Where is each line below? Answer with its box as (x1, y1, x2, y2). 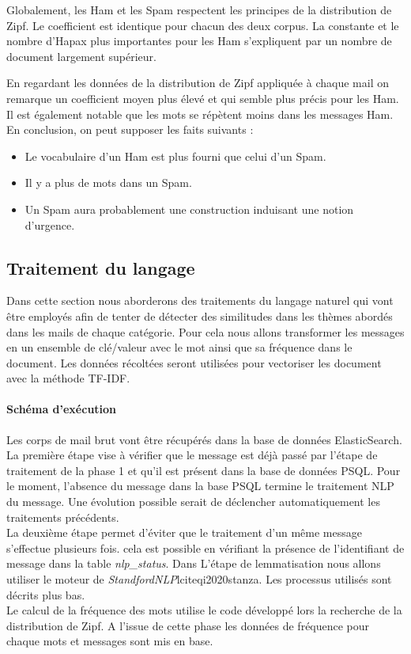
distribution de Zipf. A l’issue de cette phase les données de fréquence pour (6, 617, 370, 633)
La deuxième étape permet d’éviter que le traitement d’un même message (6, 524, 362, 541)
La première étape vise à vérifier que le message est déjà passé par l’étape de (6, 447, 378, 463)
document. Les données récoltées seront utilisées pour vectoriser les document (6, 354, 382, 371)
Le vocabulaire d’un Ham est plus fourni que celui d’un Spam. (25, 147, 326, 164)
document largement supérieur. (6, 48, 156, 64)
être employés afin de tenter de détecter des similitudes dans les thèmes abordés (6, 307, 393, 324)
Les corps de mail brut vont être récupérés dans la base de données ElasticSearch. (6, 431, 402, 447)
